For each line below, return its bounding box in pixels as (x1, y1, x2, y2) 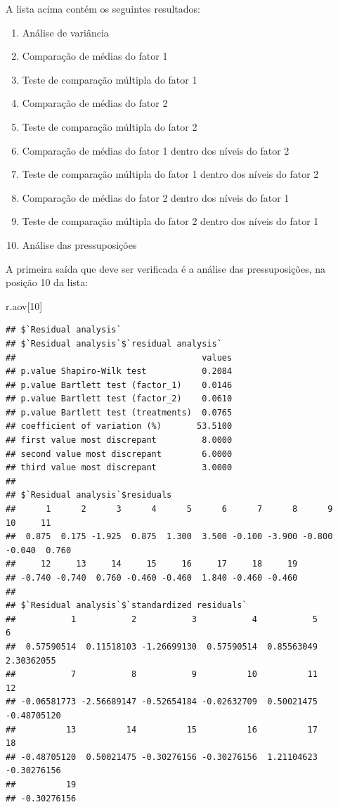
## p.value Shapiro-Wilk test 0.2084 (6, 366, 233, 377)
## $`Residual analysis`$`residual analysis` (6, 338, 222, 349)
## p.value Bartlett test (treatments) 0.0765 (6, 407, 233, 418)
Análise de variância (22, 25, 109, 39)
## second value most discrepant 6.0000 (6, 448, 233, 459)
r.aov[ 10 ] (6, 298, 43, 313)
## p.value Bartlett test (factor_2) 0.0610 (6, 394, 233, 404)
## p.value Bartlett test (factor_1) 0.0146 (6, 380, 233, 390)
